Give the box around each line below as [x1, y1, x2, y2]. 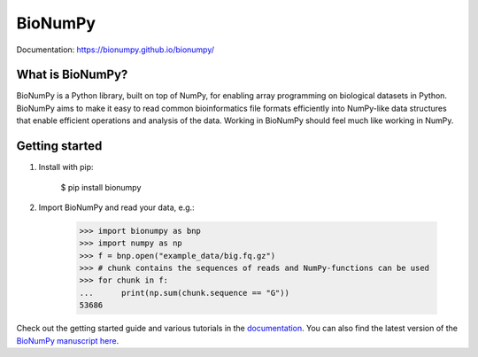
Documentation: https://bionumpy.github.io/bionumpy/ [16, 44, 215, 55]
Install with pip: [38, 162, 94, 173]
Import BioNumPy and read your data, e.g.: [38, 202, 195, 213]
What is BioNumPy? [16, 67, 128, 82]
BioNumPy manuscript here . [16, 335, 119, 345]
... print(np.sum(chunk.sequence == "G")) [79, 288, 289, 298]
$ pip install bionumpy [60, 182, 142, 192]
